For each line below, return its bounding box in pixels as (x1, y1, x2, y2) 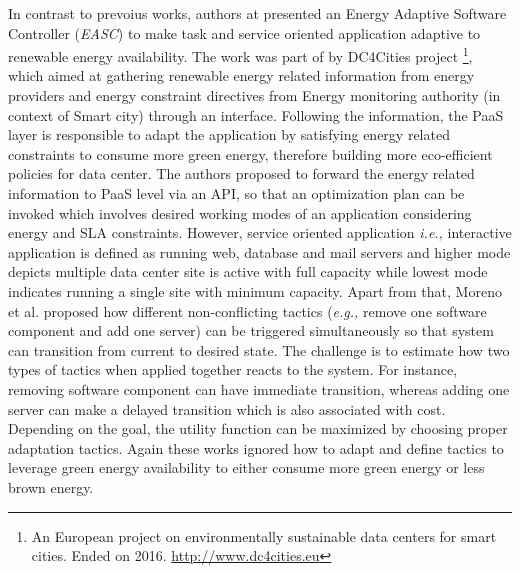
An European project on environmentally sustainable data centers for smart (31, 525, 497, 546)
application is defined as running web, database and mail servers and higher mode (8, 241, 511, 262)
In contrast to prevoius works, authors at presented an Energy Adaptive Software (8, 3, 507, 23)
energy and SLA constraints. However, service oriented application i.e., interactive (8, 222, 512, 243)
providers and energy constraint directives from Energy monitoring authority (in (8, 85, 501, 106)
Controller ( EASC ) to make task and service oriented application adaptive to (8, 22, 481, 43)
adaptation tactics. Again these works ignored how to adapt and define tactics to (8, 437, 504, 458)
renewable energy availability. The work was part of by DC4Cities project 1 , (8, 43, 473, 66)
